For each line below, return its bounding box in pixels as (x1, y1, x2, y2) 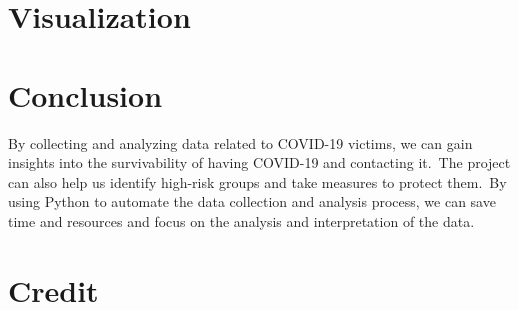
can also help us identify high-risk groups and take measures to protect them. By (8, 171, 507, 192)
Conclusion (8, 74, 163, 115)
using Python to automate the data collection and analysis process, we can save (8, 191, 496, 212)
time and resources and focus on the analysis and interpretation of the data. (8, 210, 475, 231)
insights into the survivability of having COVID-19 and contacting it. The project (8, 152, 511, 173)
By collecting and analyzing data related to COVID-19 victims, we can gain (8, 132, 473, 153)
